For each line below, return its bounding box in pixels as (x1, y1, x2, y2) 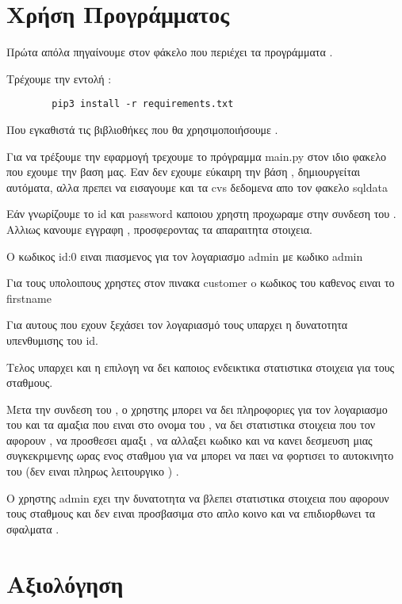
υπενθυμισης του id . (6, 331, 99, 348)
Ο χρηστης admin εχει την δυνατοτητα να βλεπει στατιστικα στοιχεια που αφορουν (6, 489, 389, 506)
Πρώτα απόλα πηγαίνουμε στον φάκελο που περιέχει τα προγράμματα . (6, 44, 333, 60)
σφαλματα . (6, 520, 59, 537)
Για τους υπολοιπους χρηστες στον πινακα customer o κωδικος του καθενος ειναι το (6, 274, 395, 291)
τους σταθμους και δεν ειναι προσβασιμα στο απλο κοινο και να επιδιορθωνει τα (6, 505, 376, 522)
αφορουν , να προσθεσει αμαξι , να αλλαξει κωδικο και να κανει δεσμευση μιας (6, 431, 373, 448)
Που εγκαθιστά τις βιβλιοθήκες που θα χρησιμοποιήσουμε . (6, 120, 278, 137)
